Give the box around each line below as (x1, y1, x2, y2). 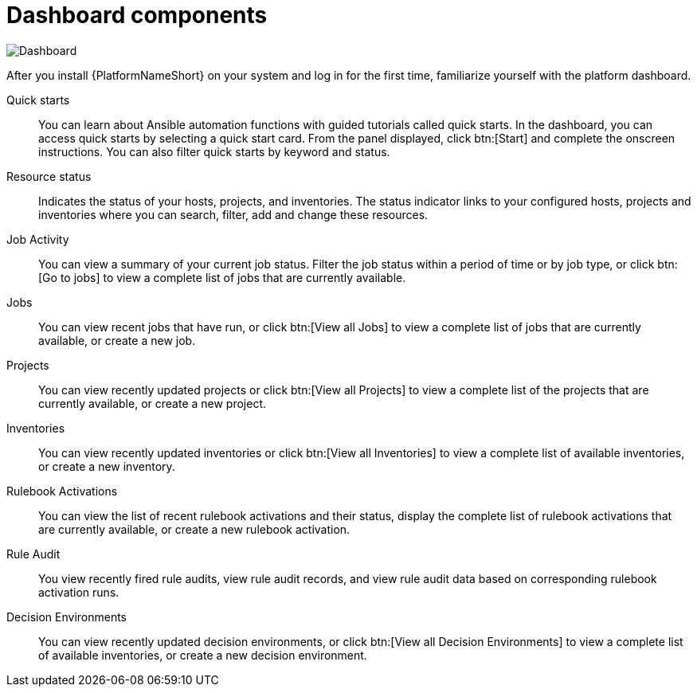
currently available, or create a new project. (38, 396, 267, 410)
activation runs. (38, 585, 119, 599)
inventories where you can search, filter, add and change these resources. (38, 207, 429, 221)
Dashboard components (6, 2, 268, 29)
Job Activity (6, 232, 69, 246)
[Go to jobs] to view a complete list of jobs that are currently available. (38, 270, 406, 284)
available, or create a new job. (38, 333, 196, 347)
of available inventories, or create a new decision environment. (38, 648, 367, 662)
